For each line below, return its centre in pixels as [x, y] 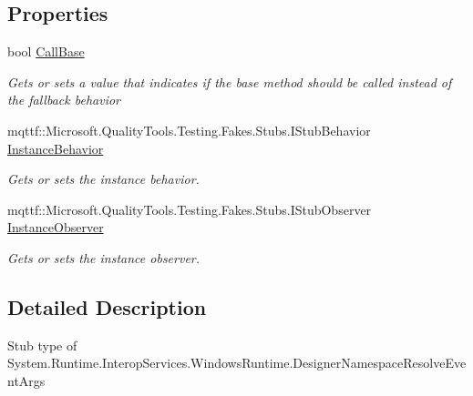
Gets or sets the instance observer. [104, 257]
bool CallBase [46, 51]
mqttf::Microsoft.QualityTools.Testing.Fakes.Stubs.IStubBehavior [189, 130]
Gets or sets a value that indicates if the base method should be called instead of [230, 81]
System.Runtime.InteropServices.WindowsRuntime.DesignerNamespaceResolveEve [237, 363]
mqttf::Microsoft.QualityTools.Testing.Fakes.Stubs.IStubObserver [190, 209]
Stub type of [42, 345]
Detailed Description [107, 306]
